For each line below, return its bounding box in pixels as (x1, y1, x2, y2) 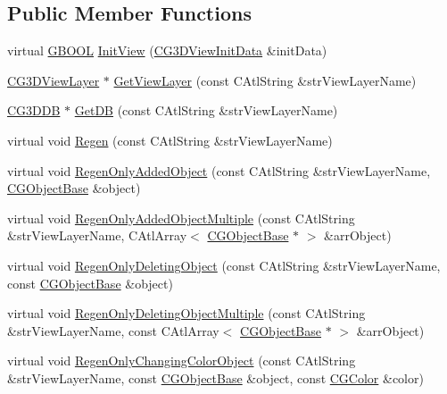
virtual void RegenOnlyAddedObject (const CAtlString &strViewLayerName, (7, 161, 431, 180)
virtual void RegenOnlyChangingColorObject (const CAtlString (7, 351, 356, 370)
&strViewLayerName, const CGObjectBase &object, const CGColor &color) (7, 368, 424, 387)
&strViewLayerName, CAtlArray (7, 226, 187, 245)
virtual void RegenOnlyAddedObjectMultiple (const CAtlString (7, 208, 355, 227)
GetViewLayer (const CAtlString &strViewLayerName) (113, 71, 417, 89)
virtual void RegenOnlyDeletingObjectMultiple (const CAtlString (7, 304, 366, 323)
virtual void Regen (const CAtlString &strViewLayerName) (7, 130, 333, 149)
